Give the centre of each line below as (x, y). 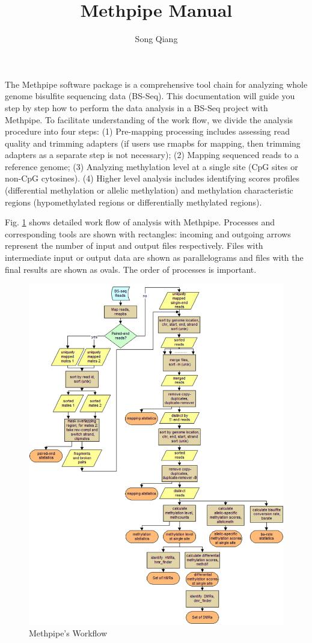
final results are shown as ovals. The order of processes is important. (131, 269)
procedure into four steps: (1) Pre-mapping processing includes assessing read (148, 131)
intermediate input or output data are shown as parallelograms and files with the (154, 258)
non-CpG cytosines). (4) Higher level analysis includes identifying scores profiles (152, 178)
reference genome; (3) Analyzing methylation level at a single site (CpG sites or (151, 166)
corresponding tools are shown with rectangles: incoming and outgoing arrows (148, 233)
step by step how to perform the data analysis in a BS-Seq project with (136, 107)
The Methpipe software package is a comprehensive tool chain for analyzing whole (156, 84)
